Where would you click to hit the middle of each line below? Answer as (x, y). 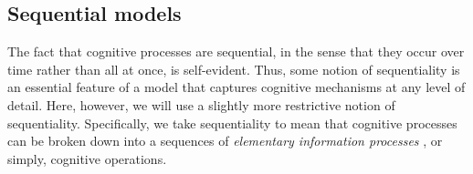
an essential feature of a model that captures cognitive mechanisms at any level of (236, 87)
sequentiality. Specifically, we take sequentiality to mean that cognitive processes (232, 123)
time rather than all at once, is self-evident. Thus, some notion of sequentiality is (234, 69)
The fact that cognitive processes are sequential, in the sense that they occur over (236, 51)
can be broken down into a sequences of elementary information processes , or (225, 141)
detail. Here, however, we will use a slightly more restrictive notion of (201, 104)
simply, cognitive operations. (87, 158)
